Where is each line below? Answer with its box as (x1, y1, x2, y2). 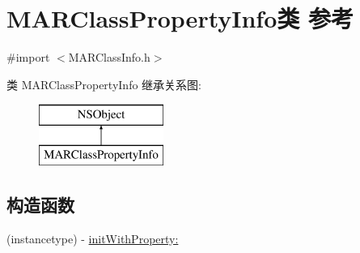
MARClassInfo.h (68, 49, 150, 66)
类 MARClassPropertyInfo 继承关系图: (6, 75, 201, 92)
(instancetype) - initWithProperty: (6, 229, 179, 247)
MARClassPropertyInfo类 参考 (6, 2, 354, 35)
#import (6, 49, 50, 66)
